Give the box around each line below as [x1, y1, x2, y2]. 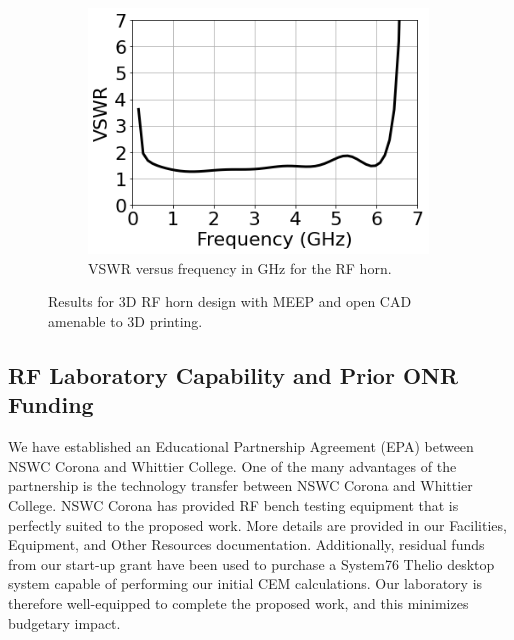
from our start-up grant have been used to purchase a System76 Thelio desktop [8, 553, 495, 574]
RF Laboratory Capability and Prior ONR [8, 360, 459, 391]
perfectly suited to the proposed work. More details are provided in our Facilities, [8, 514, 507, 535]
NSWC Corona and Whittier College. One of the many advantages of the [8, 455, 457, 476]
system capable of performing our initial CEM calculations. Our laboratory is [8, 573, 483, 594]
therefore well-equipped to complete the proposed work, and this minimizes [8, 592, 469, 613]
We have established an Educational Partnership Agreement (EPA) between [8, 436, 474, 457]
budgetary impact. [8, 612, 121, 633]
